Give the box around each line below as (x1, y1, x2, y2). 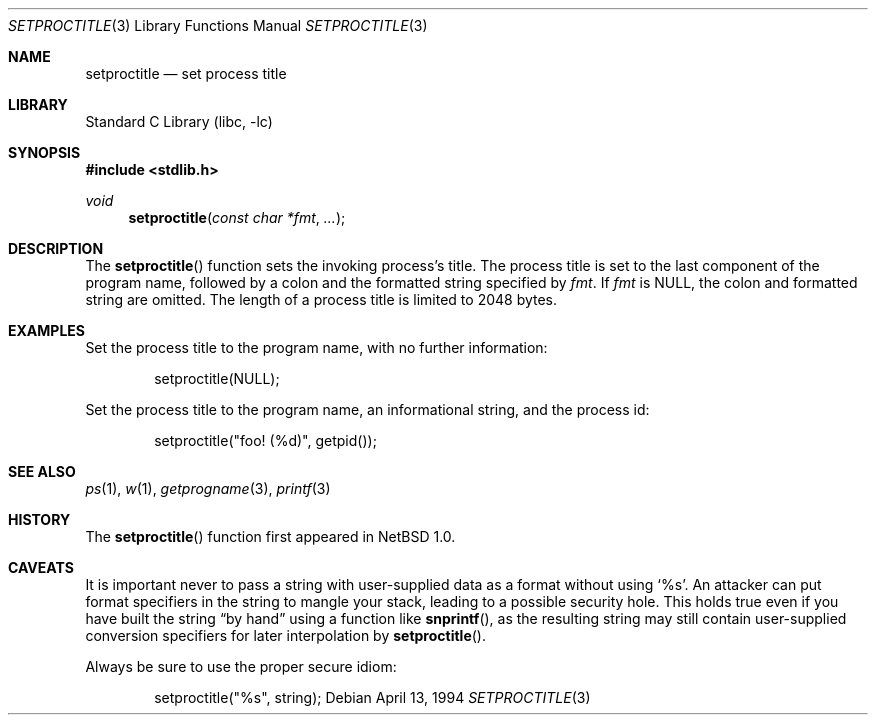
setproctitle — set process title (85, 65, 287, 82)
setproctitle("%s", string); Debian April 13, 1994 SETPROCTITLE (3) (154, 689, 591, 706)
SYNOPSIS (8, 144, 81, 161)
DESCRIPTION (8, 240, 104, 257)
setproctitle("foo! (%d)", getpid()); (154, 432, 377, 449)
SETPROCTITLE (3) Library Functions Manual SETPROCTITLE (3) (8, 17, 428, 34)
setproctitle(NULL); (154, 370, 280, 387)
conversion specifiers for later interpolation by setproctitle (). (85, 627, 486, 644)
